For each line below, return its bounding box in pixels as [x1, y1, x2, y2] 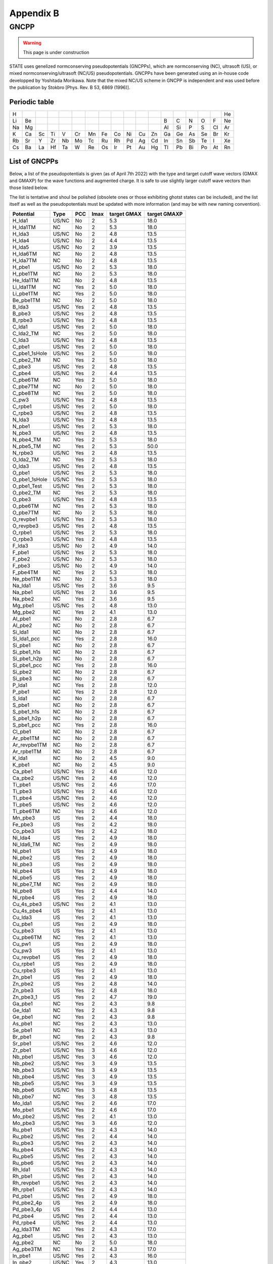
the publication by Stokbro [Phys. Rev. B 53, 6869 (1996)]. [9, 84, 130, 91]
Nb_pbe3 [12, 1066, 35, 1073]
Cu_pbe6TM [12, 933, 42, 940]
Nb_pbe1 [12, 1053, 33, 1060]
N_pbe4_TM [12, 436, 41, 443]
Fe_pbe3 [12, 821, 33, 828]
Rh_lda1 [12, 1166, 30, 1173]
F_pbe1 [12, 549, 29, 556]
